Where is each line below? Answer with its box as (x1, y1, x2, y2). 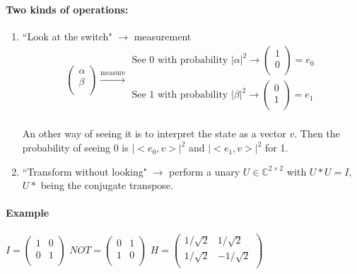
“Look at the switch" (22, 28, 112, 43)
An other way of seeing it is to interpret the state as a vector (22, 126, 286, 141)
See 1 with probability (131, 90, 228, 101)
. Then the (294, 126, 340, 141)
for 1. (265, 140, 288, 155)
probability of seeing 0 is (22, 140, 129, 155)
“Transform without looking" (22, 164, 147, 178)
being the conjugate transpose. (40, 178, 173, 193)
